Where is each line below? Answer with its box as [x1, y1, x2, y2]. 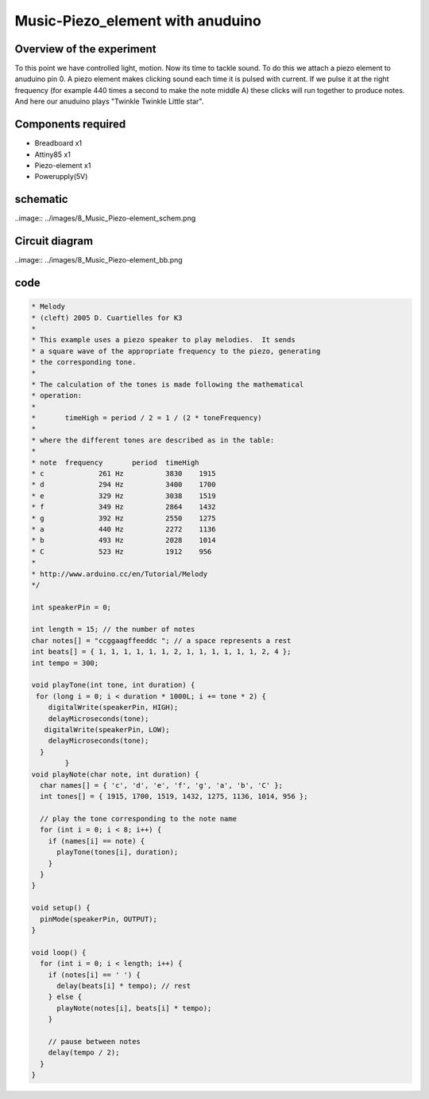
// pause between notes [48, 1037, 141, 1046]
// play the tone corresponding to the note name [40, 814, 238, 824]
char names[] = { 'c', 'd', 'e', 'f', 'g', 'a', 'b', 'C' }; [40, 781, 284, 789]
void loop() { [31, 948, 87, 957]
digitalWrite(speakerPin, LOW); [44, 725, 170, 734]
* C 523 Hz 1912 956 [31, 547, 212, 556]
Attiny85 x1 [34, 150, 71, 159]
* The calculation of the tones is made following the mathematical [31, 380, 304, 389]
